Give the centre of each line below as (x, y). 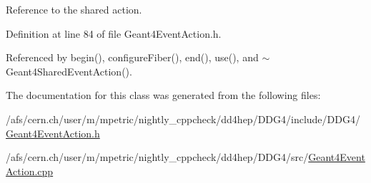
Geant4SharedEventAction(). (69, 71)
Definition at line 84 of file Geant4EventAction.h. (114, 33)
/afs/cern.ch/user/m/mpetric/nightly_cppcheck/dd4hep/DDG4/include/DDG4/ (183, 119)
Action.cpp (30, 171)
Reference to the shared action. (74, 9)
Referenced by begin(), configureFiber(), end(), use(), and (132, 57)
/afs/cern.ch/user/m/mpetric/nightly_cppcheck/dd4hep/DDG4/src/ (157, 157)
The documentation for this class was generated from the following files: (163, 95)
